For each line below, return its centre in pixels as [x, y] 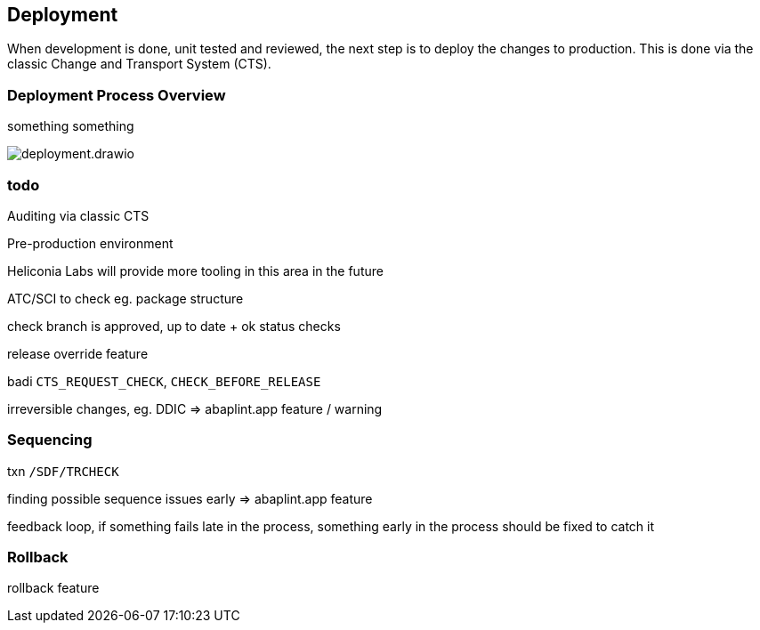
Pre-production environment [90, 243]
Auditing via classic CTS [78, 215]
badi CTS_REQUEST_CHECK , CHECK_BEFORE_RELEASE [164, 381]
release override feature [78, 353]
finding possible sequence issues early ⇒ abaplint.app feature [190, 498]
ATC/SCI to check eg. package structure [125, 298]
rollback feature [53, 588]
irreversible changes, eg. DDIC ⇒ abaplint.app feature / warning [195, 408]
